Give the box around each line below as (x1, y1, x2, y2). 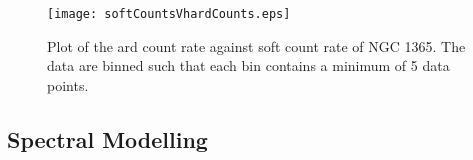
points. (47, 74, 89, 95)
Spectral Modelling (7, 123, 208, 154)
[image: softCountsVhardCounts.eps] (47, 7, 291, 21)
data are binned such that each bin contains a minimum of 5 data (47, 55, 450, 76)
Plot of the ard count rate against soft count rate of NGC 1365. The (47, 35, 466, 56)
